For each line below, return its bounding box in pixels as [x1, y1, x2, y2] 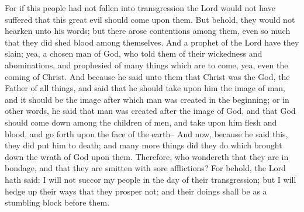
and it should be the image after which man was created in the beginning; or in [5, 93, 289, 105]
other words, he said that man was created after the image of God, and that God [5, 105, 296, 117]
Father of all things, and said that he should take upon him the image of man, [5, 82, 286, 94]
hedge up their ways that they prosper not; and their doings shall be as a [5, 185, 267, 197]
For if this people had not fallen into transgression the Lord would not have [5, 2, 275, 13]
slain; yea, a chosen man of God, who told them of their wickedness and [5, 47, 262, 60]
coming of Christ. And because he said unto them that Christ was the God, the [5, 70, 290, 82]
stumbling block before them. [5, 196, 110, 208]
